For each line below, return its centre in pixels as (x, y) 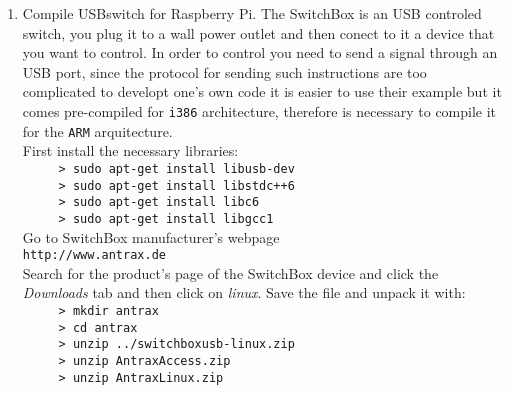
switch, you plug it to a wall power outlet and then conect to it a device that (258, 32)
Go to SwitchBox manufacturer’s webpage (151, 236)
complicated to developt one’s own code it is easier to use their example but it (262, 91)
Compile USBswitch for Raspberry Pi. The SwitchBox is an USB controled (252, 13)
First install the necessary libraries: (130, 150)
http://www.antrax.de (94, 255)
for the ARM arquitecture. (97, 130)
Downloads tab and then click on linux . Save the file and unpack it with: (244, 292)
